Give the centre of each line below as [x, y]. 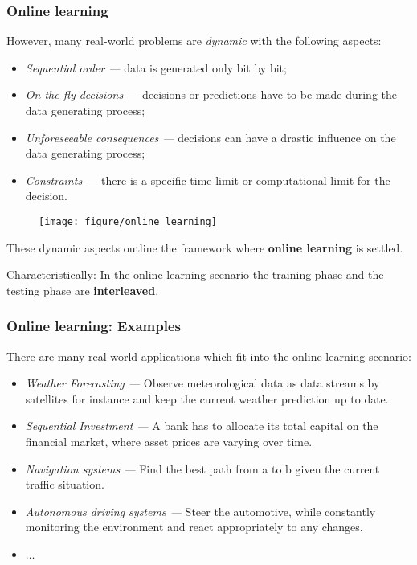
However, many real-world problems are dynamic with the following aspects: [194, 41]
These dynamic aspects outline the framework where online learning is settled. [205, 247]
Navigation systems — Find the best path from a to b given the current [202, 468]
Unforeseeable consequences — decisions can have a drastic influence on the [211, 137]
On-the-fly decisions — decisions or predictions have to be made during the [211, 94]
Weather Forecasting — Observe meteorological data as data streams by [202, 383]
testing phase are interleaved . [83, 290]
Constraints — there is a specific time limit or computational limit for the [208, 180]
